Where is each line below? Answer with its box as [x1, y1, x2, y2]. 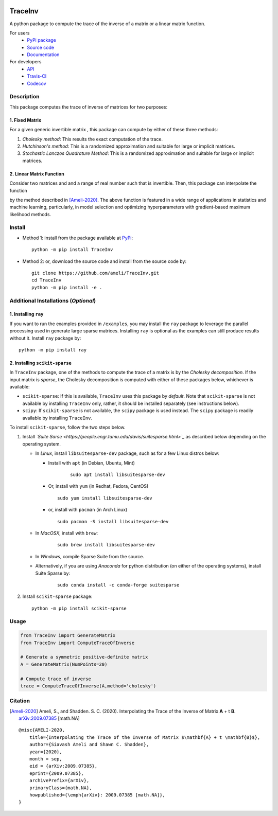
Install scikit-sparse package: [22, 593, 93, 599]
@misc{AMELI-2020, [19, 727, 65, 733]
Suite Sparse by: [35, 570, 71, 576]
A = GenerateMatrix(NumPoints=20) [20, 661, 108, 667]
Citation [9, 697, 30, 704]
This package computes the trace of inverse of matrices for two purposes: [9, 103, 168, 110]
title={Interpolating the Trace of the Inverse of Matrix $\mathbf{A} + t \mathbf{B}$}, [29, 734, 260, 740]
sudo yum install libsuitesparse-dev [57, 495, 153, 501]
